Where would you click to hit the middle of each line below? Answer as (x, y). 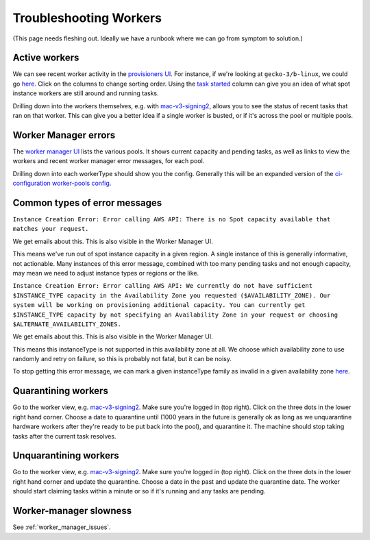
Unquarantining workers (66, 456)
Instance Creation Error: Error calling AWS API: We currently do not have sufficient (163, 286)
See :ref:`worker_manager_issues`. (62, 527)
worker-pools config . (82, 183)
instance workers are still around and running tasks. (86, 93)
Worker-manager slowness (72, 511)
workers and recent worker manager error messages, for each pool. (109, 161)
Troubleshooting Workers (87, 18)
